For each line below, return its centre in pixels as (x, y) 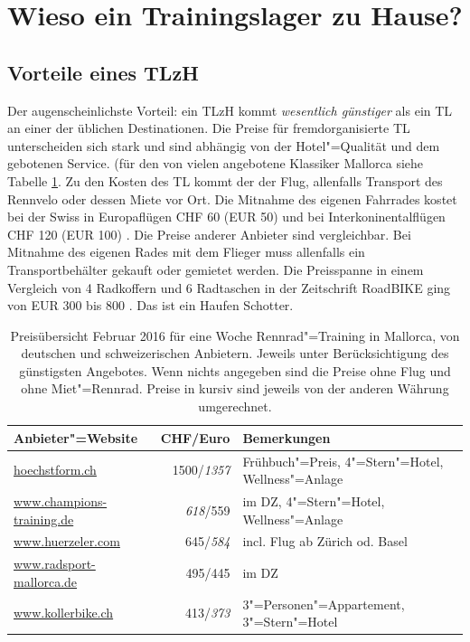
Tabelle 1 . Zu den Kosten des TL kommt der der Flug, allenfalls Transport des (225, 180)
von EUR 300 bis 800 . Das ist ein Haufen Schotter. (150, 305)
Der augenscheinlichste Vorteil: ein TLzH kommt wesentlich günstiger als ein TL (230, 110)
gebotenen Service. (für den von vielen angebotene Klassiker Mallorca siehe (216, 163)
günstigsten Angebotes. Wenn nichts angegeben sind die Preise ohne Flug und (235, 370)
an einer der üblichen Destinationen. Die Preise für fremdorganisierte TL (209, 128)
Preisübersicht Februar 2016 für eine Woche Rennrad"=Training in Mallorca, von (235, 335)
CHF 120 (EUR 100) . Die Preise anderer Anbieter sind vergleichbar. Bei (209, 234)
